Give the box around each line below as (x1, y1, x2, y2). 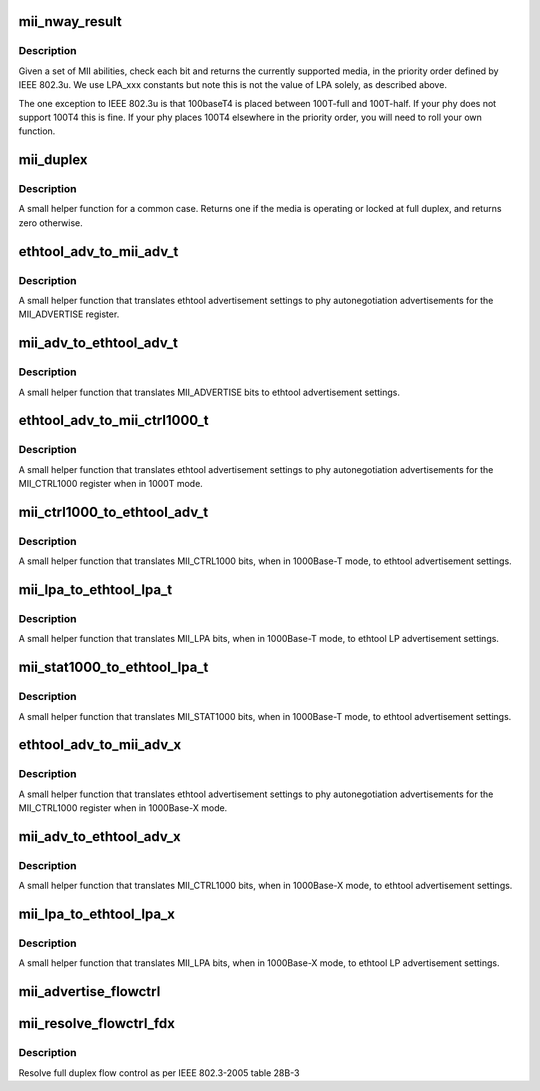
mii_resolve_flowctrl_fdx (18, 1015, 175, 1032)
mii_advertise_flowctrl (18, 983, 161, 1000)
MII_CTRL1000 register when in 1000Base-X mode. (18, 802, 228, 814)
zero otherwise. (18, 216, 84, 229)
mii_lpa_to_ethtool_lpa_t (18, 581, 173, 599)
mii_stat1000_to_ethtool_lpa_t (18, 659, 209, 676)
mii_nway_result (18, 13, 122, 30)
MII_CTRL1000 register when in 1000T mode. (18, 478, 204, 490)
